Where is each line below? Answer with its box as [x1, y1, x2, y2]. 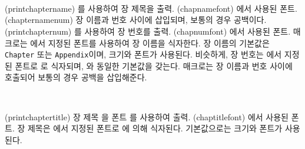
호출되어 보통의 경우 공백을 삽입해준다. [5, 71, 147, 83]
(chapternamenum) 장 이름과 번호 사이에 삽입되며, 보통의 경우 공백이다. [5, 13, 267, 26]
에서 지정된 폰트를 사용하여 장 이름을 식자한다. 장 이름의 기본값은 [30, 36, 270, 49]
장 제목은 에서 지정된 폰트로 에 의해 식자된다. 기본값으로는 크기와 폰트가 [17, 122, 283, 134]
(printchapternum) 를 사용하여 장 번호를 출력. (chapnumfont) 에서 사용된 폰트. [5, 25, 291, 37]
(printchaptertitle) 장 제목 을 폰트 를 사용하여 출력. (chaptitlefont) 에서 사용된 [5, 110, 289, 123]
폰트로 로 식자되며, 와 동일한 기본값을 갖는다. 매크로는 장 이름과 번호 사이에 [15, 59, 293, 72]
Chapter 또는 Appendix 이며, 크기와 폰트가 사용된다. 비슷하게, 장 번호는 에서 [5, 48, 282, 60]
